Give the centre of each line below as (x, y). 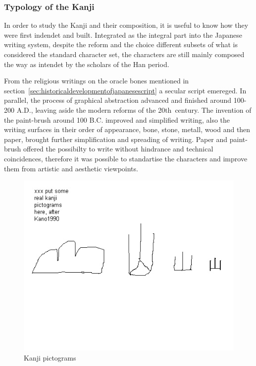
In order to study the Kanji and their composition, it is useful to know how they (126, 25)
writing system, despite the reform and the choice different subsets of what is (121, 44)
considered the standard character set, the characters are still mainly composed (124, 54)
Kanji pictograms (50, 357)
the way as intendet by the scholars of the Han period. (87, 64)
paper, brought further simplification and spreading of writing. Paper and (116, 139)
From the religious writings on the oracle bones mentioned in (97, 81)
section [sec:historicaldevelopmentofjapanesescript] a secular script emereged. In (125, 90)
